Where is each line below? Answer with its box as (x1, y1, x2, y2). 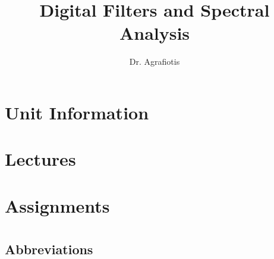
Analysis (119, 21, 190, 45)
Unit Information (5, 100, 149, 124)
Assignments (5, 193, 110, 217)
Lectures (5, 147, 76, 171)
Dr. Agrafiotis (129, 55, 180, 68)
